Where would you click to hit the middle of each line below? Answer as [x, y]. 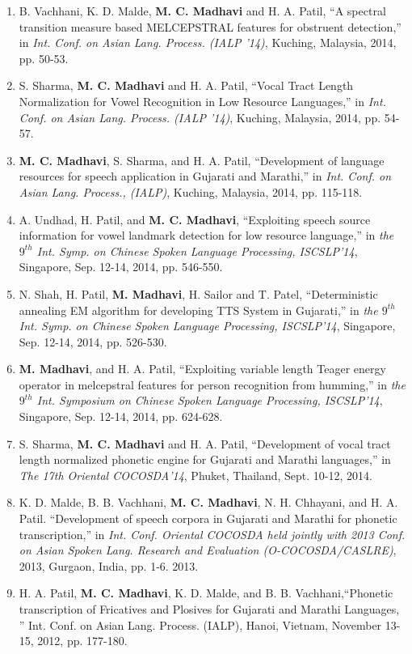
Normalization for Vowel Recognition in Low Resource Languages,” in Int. [202, 101]
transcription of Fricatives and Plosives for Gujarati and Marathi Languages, [209, 609]
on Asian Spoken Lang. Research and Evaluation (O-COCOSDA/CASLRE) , [208, 550]
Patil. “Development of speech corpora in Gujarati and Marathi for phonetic [208, 518]
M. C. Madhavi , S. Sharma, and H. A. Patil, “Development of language [202, 160]
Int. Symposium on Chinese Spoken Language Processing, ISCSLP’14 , [210, 400]
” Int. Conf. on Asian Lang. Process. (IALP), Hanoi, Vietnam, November [200, 624]
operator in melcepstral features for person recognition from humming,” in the [212, 384]
